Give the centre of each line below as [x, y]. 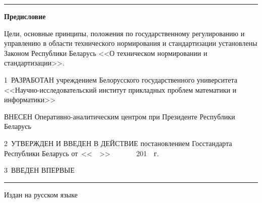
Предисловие [25, 16]
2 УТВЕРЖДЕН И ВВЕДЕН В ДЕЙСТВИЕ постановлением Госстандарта [118, 143]
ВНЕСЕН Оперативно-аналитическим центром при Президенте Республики [120, 116]
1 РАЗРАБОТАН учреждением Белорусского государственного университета [121, 79]
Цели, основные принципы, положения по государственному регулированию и [124, 33]
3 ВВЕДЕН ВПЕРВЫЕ [39, 170]
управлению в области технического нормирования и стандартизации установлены [131, 43]
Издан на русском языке [41, 194]
